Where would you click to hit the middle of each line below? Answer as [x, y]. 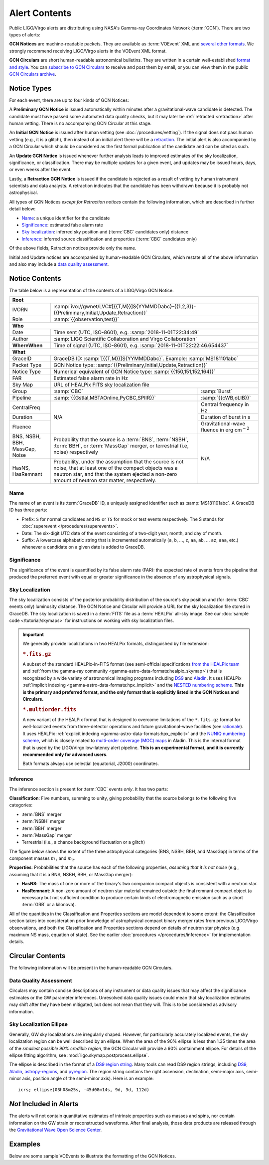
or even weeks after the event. [40, 170]
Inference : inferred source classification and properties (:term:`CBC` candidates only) [109, 239]
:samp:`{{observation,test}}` [86, 319]
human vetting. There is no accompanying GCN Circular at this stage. [80, 123]
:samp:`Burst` [217, 391]
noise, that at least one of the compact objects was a [116, 468]
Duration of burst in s [226, 417]
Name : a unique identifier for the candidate [66, 218]
